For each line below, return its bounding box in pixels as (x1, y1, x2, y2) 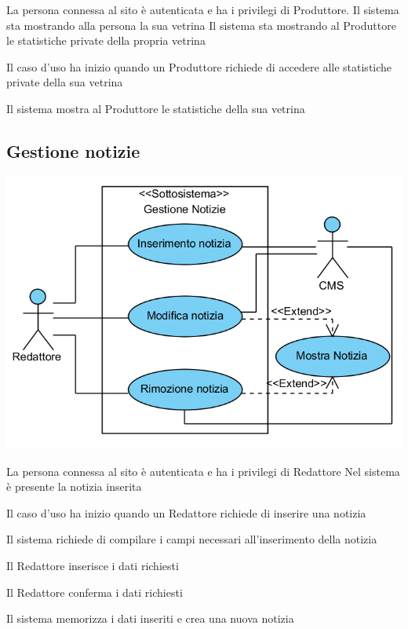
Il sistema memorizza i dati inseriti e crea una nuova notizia (6, 610, 294, 627)
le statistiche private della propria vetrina (6, 32, 206, 49)
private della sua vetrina (6, 74, 123, 90)
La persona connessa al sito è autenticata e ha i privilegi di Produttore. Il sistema (6, 2, 399, 17)
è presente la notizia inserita (6, 478, 142, 495)
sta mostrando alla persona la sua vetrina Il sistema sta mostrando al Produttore (6, 16, 396, 33)
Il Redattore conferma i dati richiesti (6, 583, 183, 600)
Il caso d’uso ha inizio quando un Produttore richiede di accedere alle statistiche (6, 58, 392, 75)
